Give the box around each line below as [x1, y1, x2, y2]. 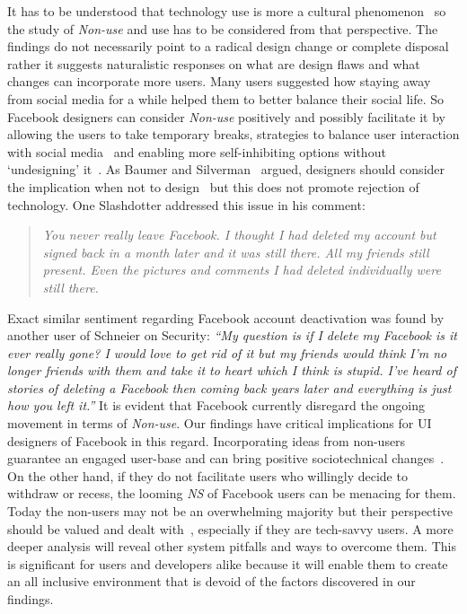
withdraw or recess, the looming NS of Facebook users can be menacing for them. [7, 484, 456, 503]
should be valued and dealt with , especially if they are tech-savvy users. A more [7, 519, 454, 538]
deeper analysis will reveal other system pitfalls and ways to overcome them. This [7, 537, 456, 556]
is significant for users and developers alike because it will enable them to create [7, 554, 448, 573]
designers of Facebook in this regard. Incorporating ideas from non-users [7, 431, 406, 450]
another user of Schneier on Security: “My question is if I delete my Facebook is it [7, 326, 457, 345]
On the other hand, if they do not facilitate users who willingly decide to [7, 466, 408, 485]
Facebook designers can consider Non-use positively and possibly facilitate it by [7, 107, 445, 126]
